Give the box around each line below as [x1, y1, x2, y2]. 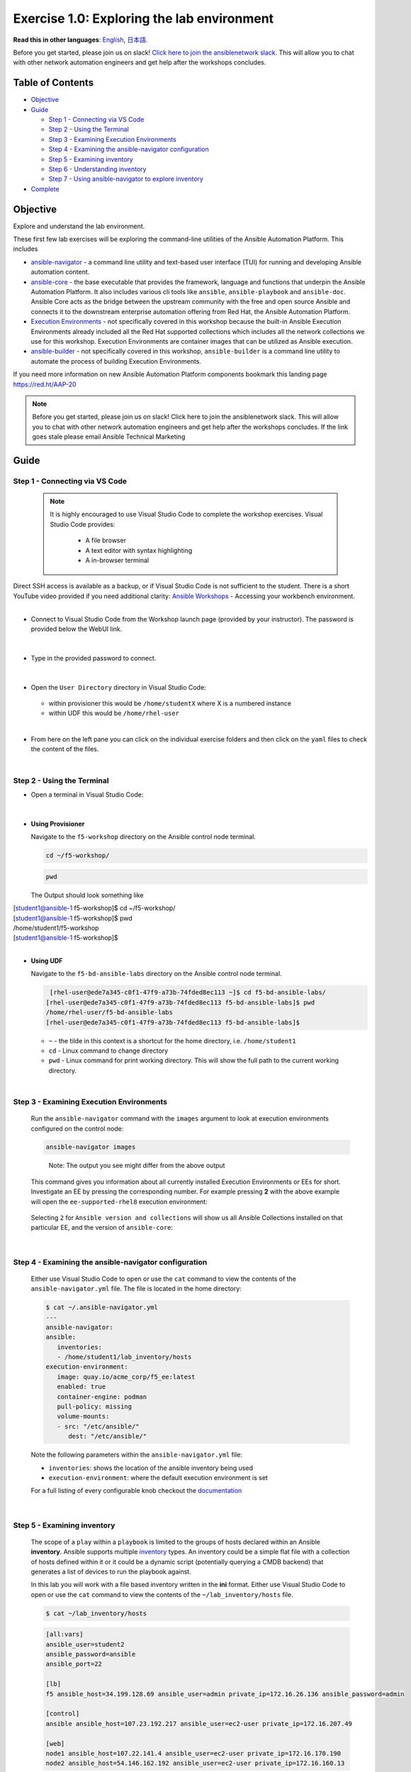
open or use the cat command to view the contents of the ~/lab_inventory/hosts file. [30, 1590, 293, 1598]
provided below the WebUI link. [30, 624, 123, 633]
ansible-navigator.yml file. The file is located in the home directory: [30, 1284, 242, 1293]
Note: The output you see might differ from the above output [48, 1161, 225, 1170]
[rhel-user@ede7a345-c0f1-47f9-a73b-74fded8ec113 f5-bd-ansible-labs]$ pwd [45, 998, 315, 1006]
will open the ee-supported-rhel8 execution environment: [30, 1197, 208, 1206]
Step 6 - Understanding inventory [48, 164, 147, 173]
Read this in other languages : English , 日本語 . [13, 35, 148, 44]
